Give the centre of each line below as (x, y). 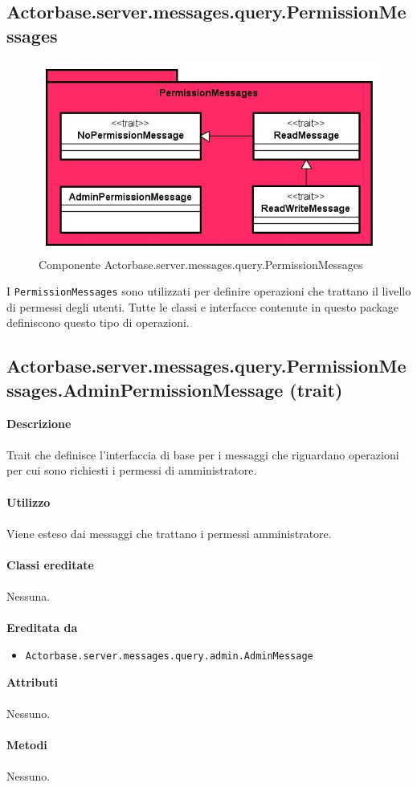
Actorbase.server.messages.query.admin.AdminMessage (169, 656)
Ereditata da (42, 628)
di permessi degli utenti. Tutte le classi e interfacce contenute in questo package (203, 306)
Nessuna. (29, 596)
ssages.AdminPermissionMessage (145, 389)
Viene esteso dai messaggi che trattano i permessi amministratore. (169, 533)
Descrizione (39, 423)
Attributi (32, 681)
